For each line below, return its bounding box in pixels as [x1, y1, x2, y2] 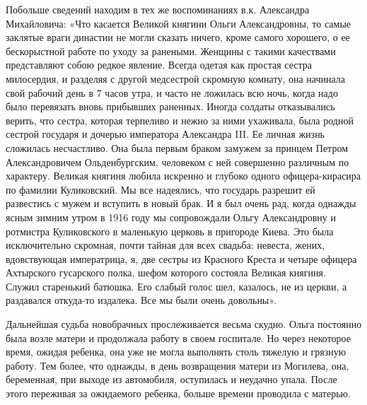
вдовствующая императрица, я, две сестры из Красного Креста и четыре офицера [6, 251, 357, 266]
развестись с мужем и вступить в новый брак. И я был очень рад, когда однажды [6, 196, 356, 211]
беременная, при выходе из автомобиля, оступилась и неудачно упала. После [6, 372, 337, 387]
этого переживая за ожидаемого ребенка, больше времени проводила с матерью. [6, 386, 351, 401]
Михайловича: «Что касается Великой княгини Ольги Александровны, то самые [6, 16, 351, 30]
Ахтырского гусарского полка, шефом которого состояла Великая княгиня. [6, 265, 326, 280]
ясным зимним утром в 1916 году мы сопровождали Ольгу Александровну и [6, 209, 336, 224]
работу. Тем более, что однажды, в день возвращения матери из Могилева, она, [6, 358, 349, 372]
